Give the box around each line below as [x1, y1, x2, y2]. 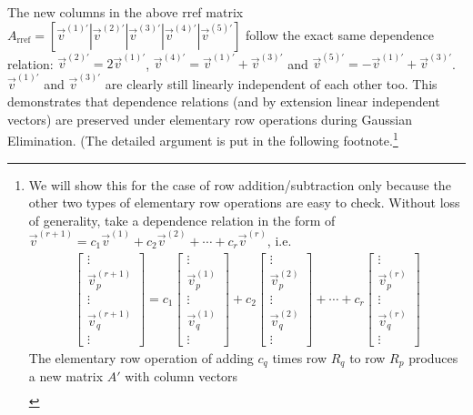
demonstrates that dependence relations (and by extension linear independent [7, 92, 440, 111]
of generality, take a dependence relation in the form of [28, 210, 336, 229]
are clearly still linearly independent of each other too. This [105, 74, 438, 93]
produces [408, 349, 458, 368]
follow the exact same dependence [246, 25, 434, 44]
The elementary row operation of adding [28, 349, 254, 368]
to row [349, 349, 386, 368]
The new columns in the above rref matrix [7, 3, 244, 21]
